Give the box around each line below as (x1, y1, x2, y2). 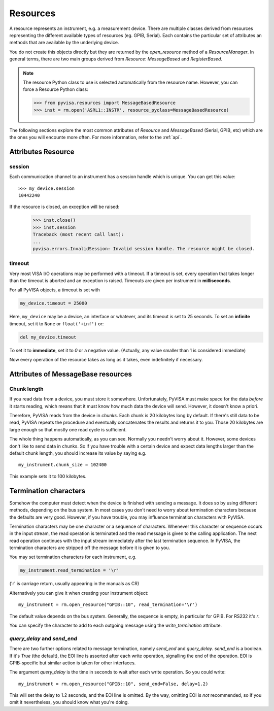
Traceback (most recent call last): (32, 231, 124, 238)
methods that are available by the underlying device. (9, 40, 119, 46)
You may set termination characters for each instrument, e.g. (9, 554, 136, 560)
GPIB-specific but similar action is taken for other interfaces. (9, 660, 136, 666)
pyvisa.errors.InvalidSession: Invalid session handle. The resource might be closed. (32, 246, 255, 251)
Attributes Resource (9, 147, 75, 156)
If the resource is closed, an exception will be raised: (9, 204, 120, 210)
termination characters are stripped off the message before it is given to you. (9, 545, 170, 551)
